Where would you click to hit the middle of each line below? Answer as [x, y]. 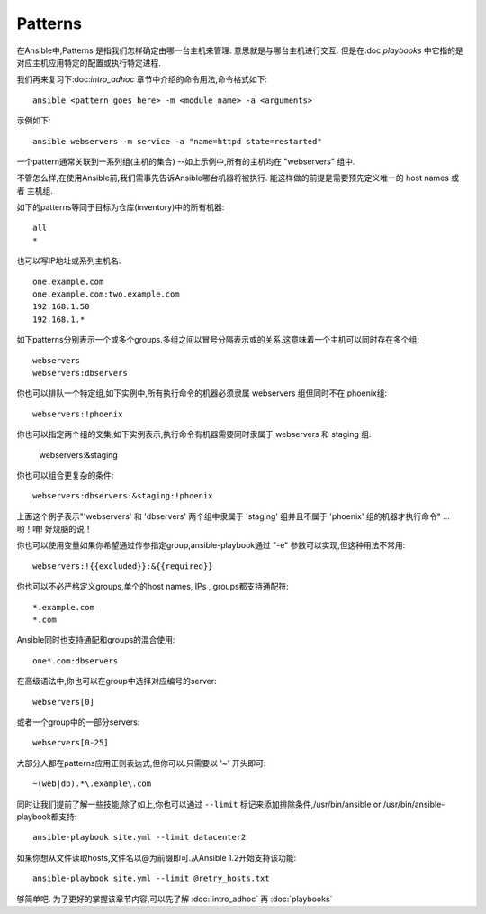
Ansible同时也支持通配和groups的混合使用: [96, 640]
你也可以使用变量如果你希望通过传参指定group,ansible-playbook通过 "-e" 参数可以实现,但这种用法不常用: [211, 545]
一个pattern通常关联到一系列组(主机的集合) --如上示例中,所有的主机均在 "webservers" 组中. [186, 161]
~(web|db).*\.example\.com [92, 784]
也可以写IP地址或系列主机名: [69, 260]
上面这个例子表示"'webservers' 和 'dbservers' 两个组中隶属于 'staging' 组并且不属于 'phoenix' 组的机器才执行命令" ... [233, 516]
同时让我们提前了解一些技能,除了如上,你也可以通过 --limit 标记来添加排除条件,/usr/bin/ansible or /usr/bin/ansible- [231, 804]
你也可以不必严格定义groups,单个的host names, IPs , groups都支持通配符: [153, 587]
